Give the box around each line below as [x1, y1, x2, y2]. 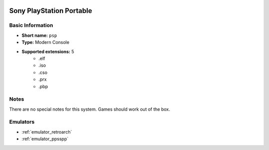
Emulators [9, 119, 35, 126]
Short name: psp [21, 32, 57, 38]
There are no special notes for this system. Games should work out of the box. [9, 106, 170, 112]
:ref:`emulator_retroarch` [21, 129, 72, 135]
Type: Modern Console [21, 39, 70, 45]
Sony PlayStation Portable [9, 6, 92, 15]
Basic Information [9, 22, 53, 29]
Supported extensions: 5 [21, 48, 74, 54]
